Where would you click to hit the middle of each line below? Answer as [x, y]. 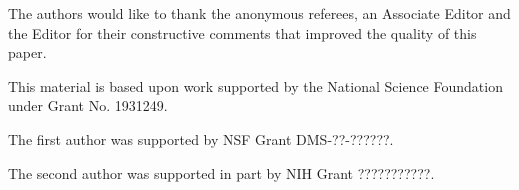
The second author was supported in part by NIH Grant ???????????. [221, 172]
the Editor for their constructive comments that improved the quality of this [242, 32]
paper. [27, 52]
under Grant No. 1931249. [88, 105]
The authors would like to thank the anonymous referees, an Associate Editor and [259, 13]
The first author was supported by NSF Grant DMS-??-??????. [201, 138]
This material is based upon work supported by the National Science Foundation [255, 85]
